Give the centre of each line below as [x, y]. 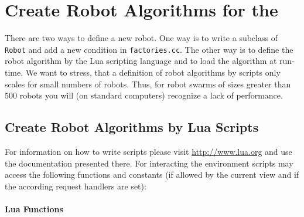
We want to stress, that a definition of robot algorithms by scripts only [153, 72]
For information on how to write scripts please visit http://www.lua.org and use [148, 151]
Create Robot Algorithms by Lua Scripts [132, 127]
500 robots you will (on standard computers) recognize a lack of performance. [144, 95]
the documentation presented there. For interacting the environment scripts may [149, 163]
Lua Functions [34, 208]
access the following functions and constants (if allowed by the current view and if [152, 174]
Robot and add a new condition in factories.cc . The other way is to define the [149, 49]
